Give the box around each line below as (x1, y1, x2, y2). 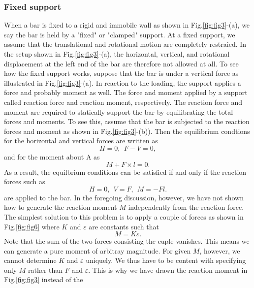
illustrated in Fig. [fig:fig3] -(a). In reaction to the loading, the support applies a (4, 77, 241, 88)
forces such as (4, 176, 45, 187)
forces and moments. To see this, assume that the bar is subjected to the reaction (4, 116, 250, 127)
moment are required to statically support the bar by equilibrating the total (4, 106, 233, 117)
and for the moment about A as (4, 151, 100, 161)
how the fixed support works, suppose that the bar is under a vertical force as (4, 68, 239, 78)
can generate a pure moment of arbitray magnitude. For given (4, 245, 191, 256)
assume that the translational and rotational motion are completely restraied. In (4, 39, 247, 49)
